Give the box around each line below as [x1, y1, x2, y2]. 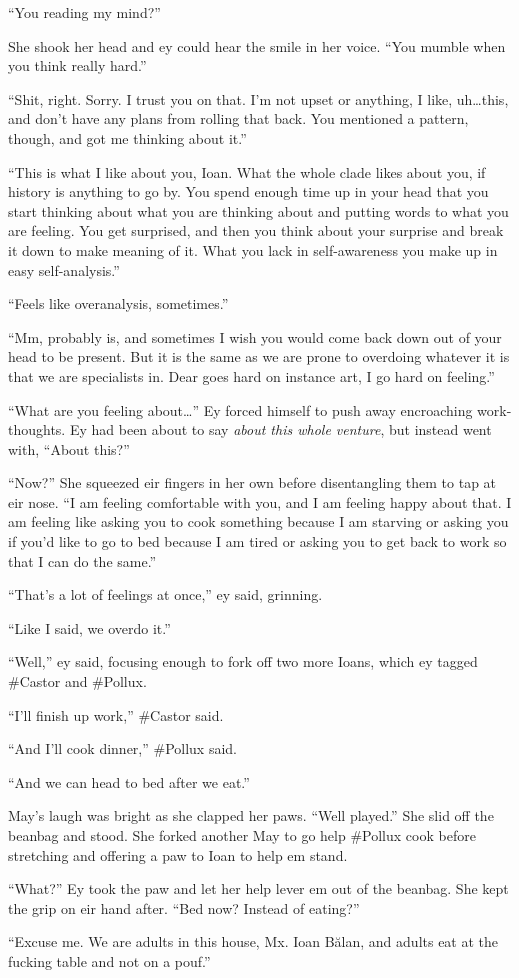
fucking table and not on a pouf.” [8, 950, 211, 971]
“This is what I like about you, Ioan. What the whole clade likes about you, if [8, 161, 486, 182]
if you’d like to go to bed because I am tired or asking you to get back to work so [8, 531, 507, 552]
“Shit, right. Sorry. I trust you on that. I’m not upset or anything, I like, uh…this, [8, 88, 509, 109]
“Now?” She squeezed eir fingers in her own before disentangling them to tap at [8, 472, 497, 493]
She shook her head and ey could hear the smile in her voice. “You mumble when [8, 35, 506, 56]
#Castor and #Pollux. [8, 671, 147, 692]
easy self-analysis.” [8, 259, 120, 280]
